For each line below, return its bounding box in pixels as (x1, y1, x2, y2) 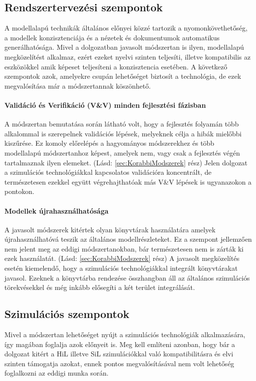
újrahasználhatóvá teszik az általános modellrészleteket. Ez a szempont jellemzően (4, 234, 252, 244)
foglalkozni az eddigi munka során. (4, 368, 109, 378)
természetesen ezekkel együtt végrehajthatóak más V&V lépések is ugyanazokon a (4, 176, 252, 187)
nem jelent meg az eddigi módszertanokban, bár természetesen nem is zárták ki (4, 243, 244, 254)
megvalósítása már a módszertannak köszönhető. (4, 80, 151, 91)
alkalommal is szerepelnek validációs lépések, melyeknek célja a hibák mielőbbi (4, 128, 242, 138)
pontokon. (4, 186, 34, 196)
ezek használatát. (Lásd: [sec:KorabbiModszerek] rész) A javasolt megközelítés (4, 253, 240, 263)
